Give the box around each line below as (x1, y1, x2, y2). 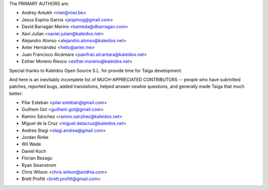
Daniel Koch (21, 148, 47, 154)
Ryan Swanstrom (21, 162, 57, 168)
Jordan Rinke (21, 134, 49, 140)
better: (9, 90, 23, 96)
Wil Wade (21, 141, 42, 147)
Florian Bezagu (21, 155, 53, 161)
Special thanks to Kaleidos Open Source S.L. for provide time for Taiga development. (9, 67, 183, 73)
